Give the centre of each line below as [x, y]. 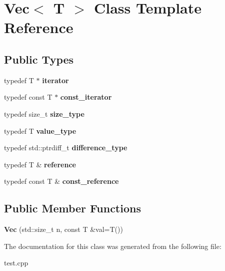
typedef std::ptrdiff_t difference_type [66, 148]
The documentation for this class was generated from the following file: [113, 246]
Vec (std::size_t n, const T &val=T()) [63, 229]
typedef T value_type [40, 130]
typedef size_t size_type [44, 113]
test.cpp [16, 263]
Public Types [39, 59]
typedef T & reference [40, 164]
